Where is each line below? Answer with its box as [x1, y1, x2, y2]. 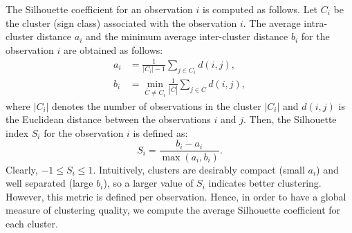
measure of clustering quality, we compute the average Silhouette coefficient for [6, 203, 341, 217]
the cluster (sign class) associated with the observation [6, 15, 237, 30]
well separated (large [6, 176, 93, 190]
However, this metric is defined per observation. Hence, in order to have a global [6, 189, 346, 203]
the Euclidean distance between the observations [6, 112, 211, 127]
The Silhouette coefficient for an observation [6, 2, 193, 16]
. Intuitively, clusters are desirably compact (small [93, 162, 305, 176]
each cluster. [6, 216, 58, 230]
